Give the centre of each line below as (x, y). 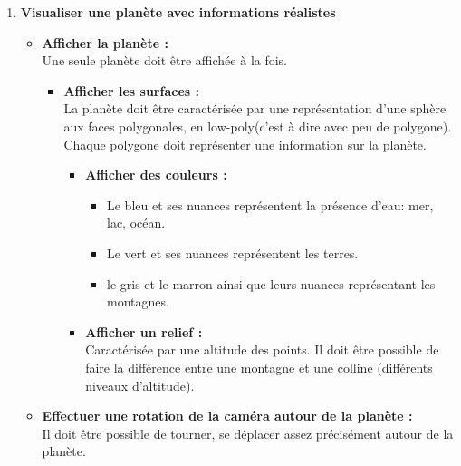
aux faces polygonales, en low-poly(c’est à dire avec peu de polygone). (258, 126)
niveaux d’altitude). (140, 385)
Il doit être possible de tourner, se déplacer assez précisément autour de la (248, 433)
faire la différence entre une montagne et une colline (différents (259, 367)
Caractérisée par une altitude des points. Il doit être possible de (262, 349)
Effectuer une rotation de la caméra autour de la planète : (227, 416)
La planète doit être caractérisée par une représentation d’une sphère (255, 108)
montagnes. (138, 301)
